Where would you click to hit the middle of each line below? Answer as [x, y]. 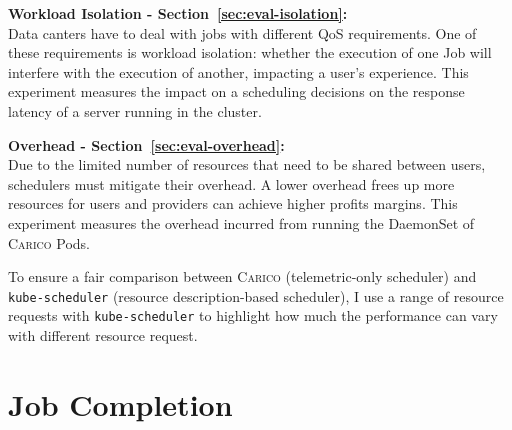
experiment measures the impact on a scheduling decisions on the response [236, 91]
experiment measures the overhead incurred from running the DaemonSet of [241, 222]
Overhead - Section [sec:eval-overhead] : [146, 144]
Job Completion [120, 403]
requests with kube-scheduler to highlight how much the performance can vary [253, 315]
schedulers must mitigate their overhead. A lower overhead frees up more [231, 183]
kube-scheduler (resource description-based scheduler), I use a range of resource [256, 295]
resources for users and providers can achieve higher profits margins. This [233, 203]
